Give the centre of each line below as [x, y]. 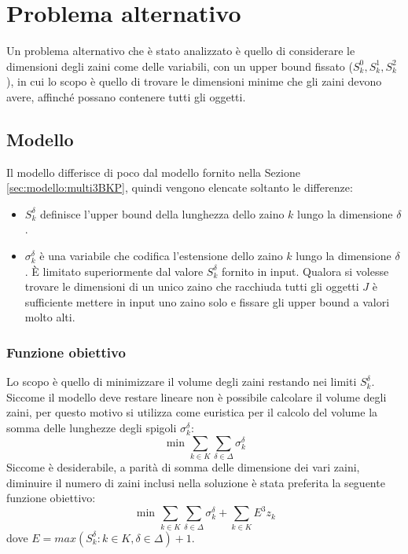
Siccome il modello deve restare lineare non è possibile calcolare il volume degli [197, 396]
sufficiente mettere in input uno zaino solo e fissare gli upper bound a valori [207, 301]
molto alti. [50, 317]
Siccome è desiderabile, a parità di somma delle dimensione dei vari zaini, [183, 466]
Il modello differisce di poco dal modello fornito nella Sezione [153, 172]
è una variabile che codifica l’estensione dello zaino [161, 256]
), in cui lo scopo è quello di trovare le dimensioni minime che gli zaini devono [194, 81]
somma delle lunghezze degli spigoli [92, 428]
